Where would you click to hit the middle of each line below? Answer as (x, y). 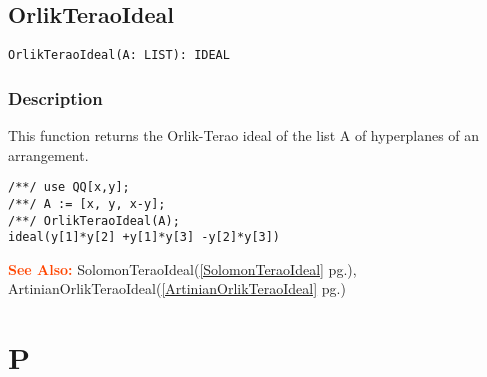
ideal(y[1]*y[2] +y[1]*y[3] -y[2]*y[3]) (144, 237)
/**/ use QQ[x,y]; (69, 187)
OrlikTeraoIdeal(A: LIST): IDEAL (119, 55)
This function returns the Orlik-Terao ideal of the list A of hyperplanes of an (244, 135)
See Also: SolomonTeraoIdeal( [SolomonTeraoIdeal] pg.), (182, 268)
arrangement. (48, 154)
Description (55, 97)
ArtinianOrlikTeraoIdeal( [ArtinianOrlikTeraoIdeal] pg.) (177, 288)
